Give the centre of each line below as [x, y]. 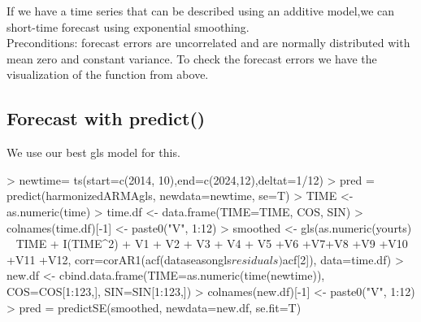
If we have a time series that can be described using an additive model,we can [201, 11]
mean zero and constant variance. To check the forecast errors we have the [192, 58]
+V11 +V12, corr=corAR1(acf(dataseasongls [119, 259]
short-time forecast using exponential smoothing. [128, 26]
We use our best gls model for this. [93, 152]
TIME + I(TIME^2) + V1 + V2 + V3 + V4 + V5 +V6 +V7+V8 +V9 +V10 [212, 244]
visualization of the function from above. [108, 74]
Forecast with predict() [106, 118]
